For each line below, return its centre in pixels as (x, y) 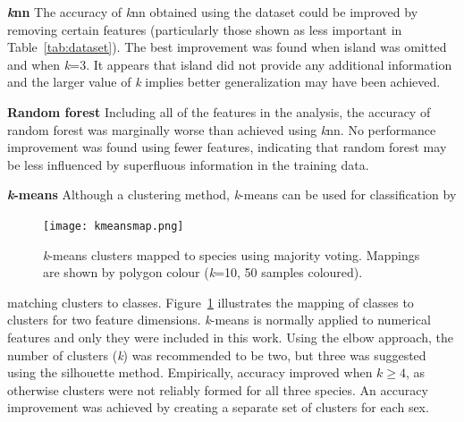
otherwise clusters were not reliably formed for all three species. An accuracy (218, 389)
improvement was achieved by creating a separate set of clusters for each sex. (218, 407)
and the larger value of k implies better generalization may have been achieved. (224, 82)
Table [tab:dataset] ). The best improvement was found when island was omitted (227, 47)
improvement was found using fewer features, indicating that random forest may (227, 147)
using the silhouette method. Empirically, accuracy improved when (190, 372)
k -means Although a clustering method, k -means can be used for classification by (232, 194)
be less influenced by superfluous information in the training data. (188, 164)
